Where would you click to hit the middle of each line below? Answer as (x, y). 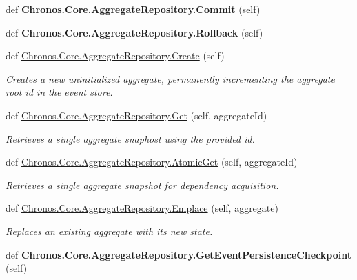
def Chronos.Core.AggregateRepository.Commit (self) (133, 9)
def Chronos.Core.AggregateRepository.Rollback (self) (134, 32)
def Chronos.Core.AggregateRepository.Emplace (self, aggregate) (142, 208)
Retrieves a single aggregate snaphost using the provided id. (130, 138)
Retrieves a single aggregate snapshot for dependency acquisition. (142, 184)
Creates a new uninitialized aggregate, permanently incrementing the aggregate (170, 78)
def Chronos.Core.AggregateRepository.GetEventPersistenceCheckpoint (179, 254)
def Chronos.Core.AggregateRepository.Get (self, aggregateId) (136, 115)
